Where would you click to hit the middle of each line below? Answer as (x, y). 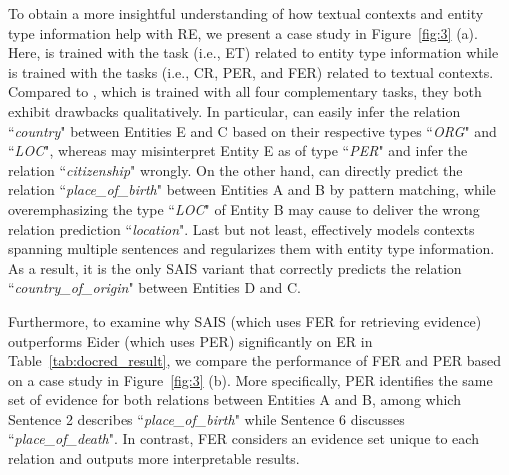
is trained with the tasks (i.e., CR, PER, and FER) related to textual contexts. (251, 71)
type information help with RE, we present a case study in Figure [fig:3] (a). (243, 32)
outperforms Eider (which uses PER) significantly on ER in (190, 340)
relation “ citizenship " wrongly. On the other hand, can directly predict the (235, 169)
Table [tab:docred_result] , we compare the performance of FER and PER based (255, 360)
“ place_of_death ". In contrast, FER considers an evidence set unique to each (243, 438)
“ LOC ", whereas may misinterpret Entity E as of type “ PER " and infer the (238, 150)
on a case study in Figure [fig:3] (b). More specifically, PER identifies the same (250, 379)
